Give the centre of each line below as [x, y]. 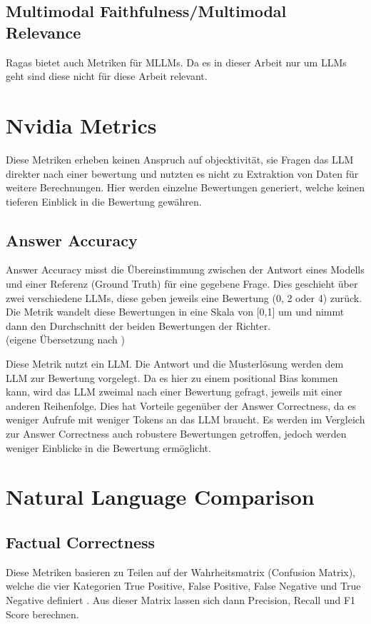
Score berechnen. [42, 614]
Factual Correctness [81, 542]
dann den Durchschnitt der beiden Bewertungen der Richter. [138, 325]
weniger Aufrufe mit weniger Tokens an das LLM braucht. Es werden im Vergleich [185, 419]
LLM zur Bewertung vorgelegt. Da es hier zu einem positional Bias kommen [172, 377]
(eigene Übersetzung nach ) [65, 339]
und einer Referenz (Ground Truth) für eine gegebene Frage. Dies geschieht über [182, 284]
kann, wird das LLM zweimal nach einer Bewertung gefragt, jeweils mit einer [174, 392]
